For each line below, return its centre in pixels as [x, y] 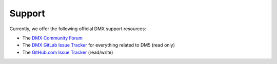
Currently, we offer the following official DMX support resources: [78, 29]
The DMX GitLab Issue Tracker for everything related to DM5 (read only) [99, 45]
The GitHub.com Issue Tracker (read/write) [68, 52]
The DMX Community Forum [53, 38]
